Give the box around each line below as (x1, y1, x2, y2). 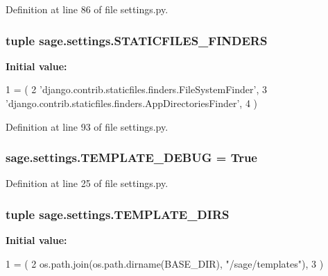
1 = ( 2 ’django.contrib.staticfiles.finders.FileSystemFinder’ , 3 (6, 82, 267, 97)
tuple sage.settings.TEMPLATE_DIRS (6, 205, 230, 222)
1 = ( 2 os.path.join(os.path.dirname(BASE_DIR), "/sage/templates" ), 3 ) (6, 256, 324, 270)
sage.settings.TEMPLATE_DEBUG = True (6, 149, 257, 166)
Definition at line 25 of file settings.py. (6, 176, 169, 190)
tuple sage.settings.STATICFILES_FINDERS (6, 31, 268, 49)
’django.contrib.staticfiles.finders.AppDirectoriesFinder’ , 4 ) (6, 96, 258, 110)
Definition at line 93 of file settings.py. (6, 119, 169, 133)
